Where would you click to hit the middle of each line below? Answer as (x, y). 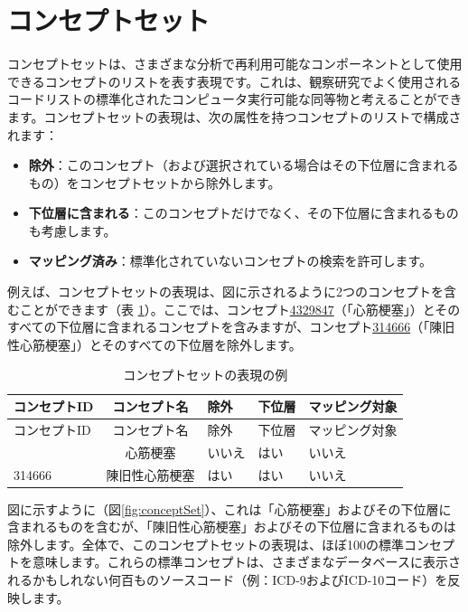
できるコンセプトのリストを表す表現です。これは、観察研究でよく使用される (234, 81)
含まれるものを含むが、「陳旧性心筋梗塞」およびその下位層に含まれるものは (232, 527)
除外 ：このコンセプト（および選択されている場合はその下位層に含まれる (243, 165)
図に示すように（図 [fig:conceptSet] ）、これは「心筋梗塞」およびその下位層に (229, 508)
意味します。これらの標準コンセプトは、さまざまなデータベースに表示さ (246, 562)
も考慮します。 (72, 230)
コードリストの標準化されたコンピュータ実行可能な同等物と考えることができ (235, 99)
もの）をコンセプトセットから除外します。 (154, 182)
